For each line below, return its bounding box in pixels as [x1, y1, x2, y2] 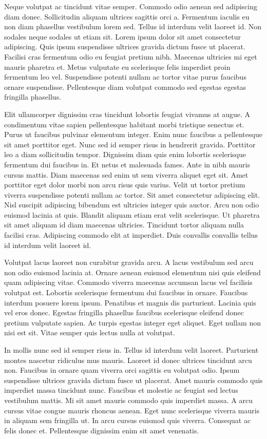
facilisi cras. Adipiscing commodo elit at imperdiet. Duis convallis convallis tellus [4, 230, 258, 240]
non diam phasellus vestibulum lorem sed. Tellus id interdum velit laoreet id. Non [4, 21, 262, 32]
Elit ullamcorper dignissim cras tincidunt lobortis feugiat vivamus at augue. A [4, 108, 251, 119]
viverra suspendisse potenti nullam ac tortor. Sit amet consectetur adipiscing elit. [4, 189, 260, 200]
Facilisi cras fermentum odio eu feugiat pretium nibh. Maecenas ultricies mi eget [4, 51, 257, 62]
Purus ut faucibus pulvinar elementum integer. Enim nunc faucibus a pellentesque [4, 129, 262, 140]
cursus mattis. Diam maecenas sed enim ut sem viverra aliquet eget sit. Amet [4, 169, 249, 180]
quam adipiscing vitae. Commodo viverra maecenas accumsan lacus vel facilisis [4, 277, 253, 288]
